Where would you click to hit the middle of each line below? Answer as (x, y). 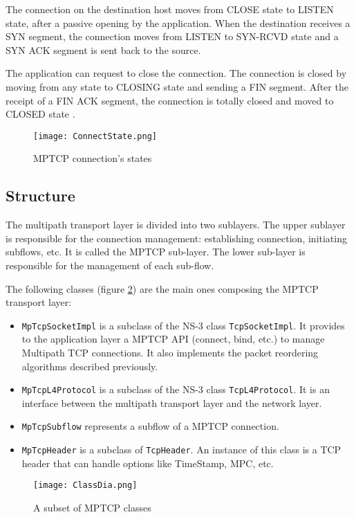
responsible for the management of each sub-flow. (110, 265)
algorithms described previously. (90, 366)
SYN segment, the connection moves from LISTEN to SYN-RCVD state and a (172, 36)
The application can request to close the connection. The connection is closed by (176, 73)
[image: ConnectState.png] (95, 136)
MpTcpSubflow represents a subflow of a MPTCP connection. (150, 426)
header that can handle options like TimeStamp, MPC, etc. (148, 463)
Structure (40, 196)
